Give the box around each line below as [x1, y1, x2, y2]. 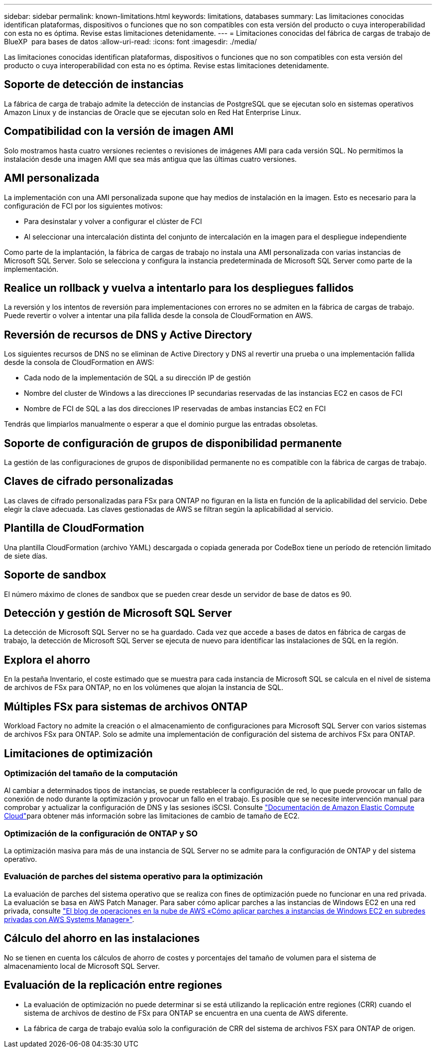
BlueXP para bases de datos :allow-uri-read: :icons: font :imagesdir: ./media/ [4, 37, 257, 46]
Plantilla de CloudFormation [4, 522, 144, 535]
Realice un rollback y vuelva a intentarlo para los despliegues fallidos [4, 281, 354, 294]
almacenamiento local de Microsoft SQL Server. [4, 961, 160, 970]
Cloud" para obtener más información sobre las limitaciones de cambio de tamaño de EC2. [4, 812, 300, 820]
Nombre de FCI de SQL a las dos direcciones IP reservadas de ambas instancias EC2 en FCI [24, 404, 326, 413]
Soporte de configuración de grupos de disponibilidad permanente [4, 437, 342, 450]
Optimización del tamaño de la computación [4, 768, 178, 778]
